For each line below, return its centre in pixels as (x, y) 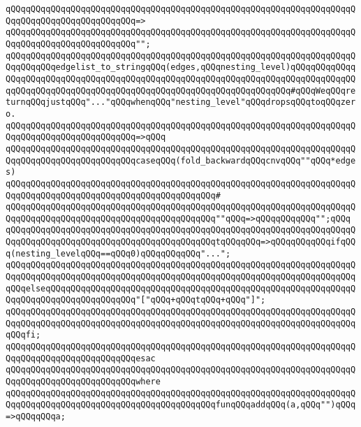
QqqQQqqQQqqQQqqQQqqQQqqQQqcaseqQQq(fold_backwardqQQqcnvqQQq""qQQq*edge (181, 160)
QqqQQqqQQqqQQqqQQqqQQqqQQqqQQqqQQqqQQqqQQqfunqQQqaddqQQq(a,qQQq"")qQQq (181, 405)
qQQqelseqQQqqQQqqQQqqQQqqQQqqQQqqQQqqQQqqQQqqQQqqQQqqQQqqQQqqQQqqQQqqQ (181, 288)
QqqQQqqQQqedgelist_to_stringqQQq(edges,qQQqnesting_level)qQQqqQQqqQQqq (181, 67)
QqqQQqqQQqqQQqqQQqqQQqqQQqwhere (83, 382)
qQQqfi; (23, 335)
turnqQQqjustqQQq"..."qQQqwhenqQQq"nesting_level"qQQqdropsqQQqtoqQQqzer (181, 102)
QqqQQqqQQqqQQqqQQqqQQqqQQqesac (81, 358)
